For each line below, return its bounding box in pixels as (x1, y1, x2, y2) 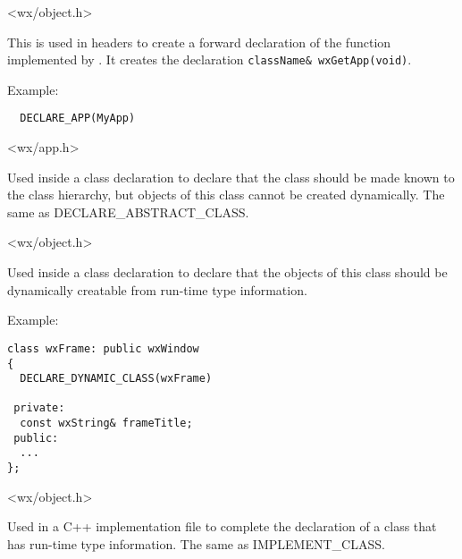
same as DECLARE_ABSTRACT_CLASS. (7, 202, 249, 221)
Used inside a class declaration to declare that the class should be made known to (7, 167, 455, 186)
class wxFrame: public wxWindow (7, 342, 199, 355)
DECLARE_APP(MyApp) (20, 112, 136, 125)
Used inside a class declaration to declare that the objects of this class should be (7, 263, 448, 282)
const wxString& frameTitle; (20, 417, 193, 430)
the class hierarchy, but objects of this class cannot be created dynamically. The (7, 185, 445, 204)
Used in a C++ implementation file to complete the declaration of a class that (7, 517, 437, 536)
